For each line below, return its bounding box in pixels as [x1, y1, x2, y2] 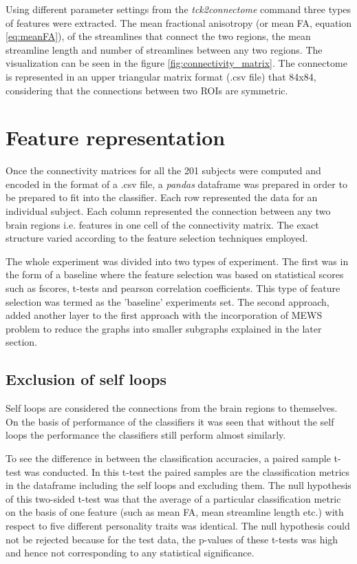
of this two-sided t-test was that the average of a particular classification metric [6, 491, 341, 505]
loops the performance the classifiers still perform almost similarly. [6, 428, 286, 442]
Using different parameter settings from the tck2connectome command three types [6, 2, 351, 16]
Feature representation [6, 123, 226, 152]
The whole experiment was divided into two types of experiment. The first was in [6, 253, 349, 268]
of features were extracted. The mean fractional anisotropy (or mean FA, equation [6, 15, 352, 30]
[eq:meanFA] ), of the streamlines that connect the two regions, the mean [6, 29, 311, 43]
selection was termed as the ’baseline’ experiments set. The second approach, [6, 294, 329, 309]
